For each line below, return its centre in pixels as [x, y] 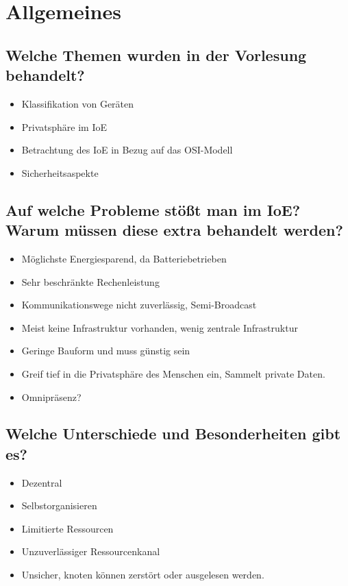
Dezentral [42, 482]
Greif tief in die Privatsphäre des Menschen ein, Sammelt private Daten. [173, 373]
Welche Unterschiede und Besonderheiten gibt [173, 434]
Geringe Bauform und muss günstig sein [106, 351]
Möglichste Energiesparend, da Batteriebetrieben [124, 258]
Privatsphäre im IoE [64, 126]
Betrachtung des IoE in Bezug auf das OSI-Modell [127, 150]
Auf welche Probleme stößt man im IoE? [153, 209]
